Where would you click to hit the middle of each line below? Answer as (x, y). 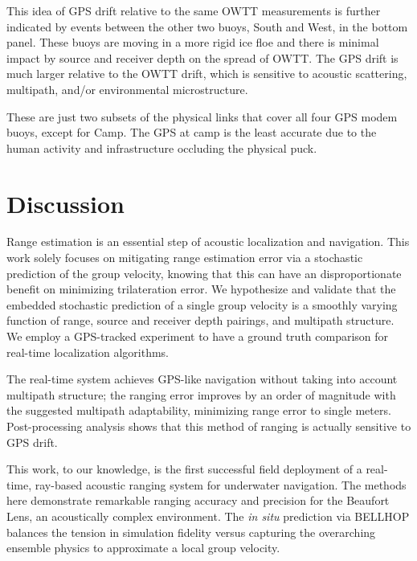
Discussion (65, 203)
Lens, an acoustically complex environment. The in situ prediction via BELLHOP (208, 516)
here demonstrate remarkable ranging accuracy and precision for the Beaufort (198, 500)
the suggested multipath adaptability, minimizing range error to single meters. (199, 410)
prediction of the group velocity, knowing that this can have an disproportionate (204, 273)
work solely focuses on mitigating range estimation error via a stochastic (185, 258)
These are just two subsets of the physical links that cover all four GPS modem (202, 116)
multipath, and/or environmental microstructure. (127, 89)
